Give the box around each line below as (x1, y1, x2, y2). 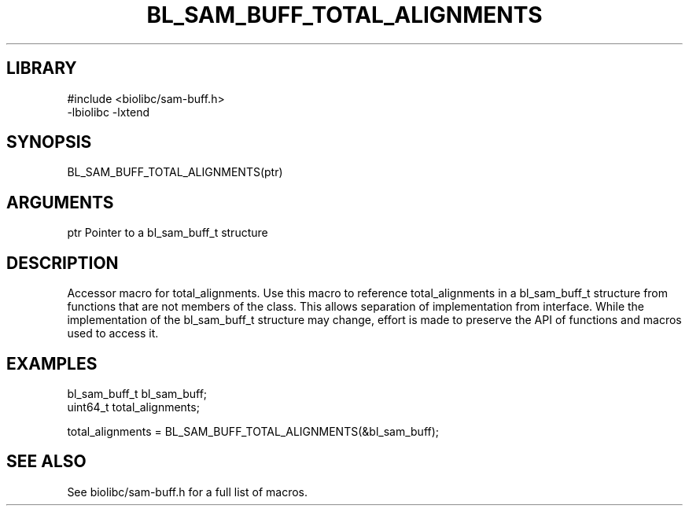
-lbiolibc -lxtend (67, 105, 150, 119)
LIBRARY (6, 58, 77, 79)
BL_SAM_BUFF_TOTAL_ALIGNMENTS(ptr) (67, 165, 283, 179)
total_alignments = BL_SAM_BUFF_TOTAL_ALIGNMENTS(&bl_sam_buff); (67, 424, 440, 438)
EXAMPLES (6, 353, 98, 374)
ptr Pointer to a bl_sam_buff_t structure (67, 226, 268, 240)
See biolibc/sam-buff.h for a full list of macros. (67, 484, 308, 499)
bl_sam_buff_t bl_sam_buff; (67, 386, 208, 400)
